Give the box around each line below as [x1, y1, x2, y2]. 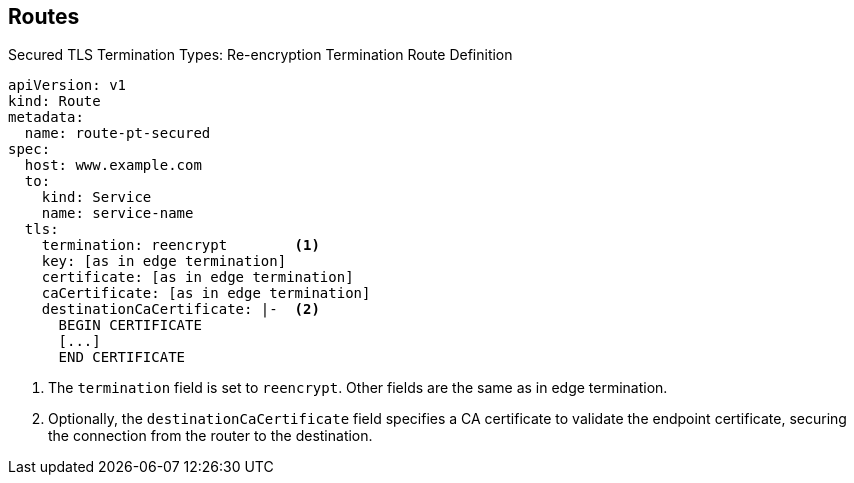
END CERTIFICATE [58, 349, 186, 366]
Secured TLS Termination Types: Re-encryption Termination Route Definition [8, 46, 513, 64]
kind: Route [8, 93, 101, 110]
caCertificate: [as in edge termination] [41, 285, 371, 302]
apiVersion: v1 [8, 77, 127, 94]
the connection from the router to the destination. [48, 427, 373, 445]
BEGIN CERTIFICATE [58, 317, 202, 334]
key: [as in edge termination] [41, 253, 287, 270]
